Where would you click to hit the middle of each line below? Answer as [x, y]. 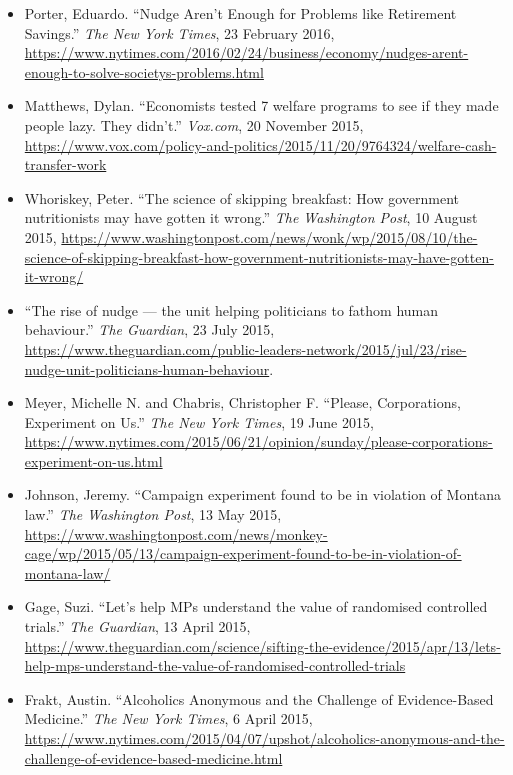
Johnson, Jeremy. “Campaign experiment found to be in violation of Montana [263, 494]
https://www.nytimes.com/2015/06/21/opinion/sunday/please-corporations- [258, 441]
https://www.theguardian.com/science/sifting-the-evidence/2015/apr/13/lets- [262, 645]
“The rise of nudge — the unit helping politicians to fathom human [231, 309]
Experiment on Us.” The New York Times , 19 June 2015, [199, 421]
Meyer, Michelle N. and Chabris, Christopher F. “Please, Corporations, [242, 402]
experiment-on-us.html [93, 460]
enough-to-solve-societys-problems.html [144, 71]
